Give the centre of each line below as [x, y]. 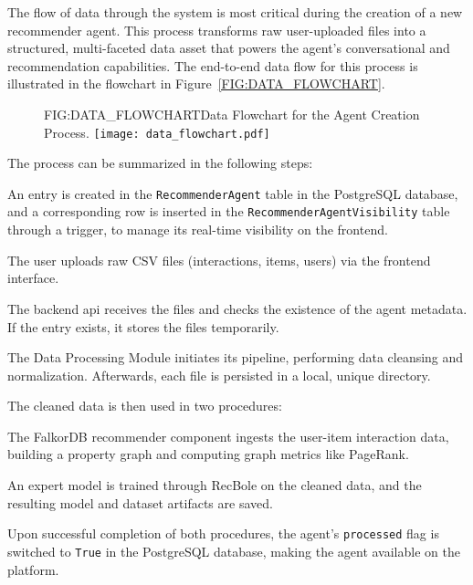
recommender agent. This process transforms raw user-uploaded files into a [217, 30]
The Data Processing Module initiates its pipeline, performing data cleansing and [236, 357]
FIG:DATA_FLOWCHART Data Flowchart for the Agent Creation [232, 114]
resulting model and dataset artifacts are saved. [140, 502]
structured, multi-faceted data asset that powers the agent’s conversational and [229, 48]
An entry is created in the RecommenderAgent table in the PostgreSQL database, [233, 193]
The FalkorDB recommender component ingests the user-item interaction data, [228, 436]
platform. [33, 569]
